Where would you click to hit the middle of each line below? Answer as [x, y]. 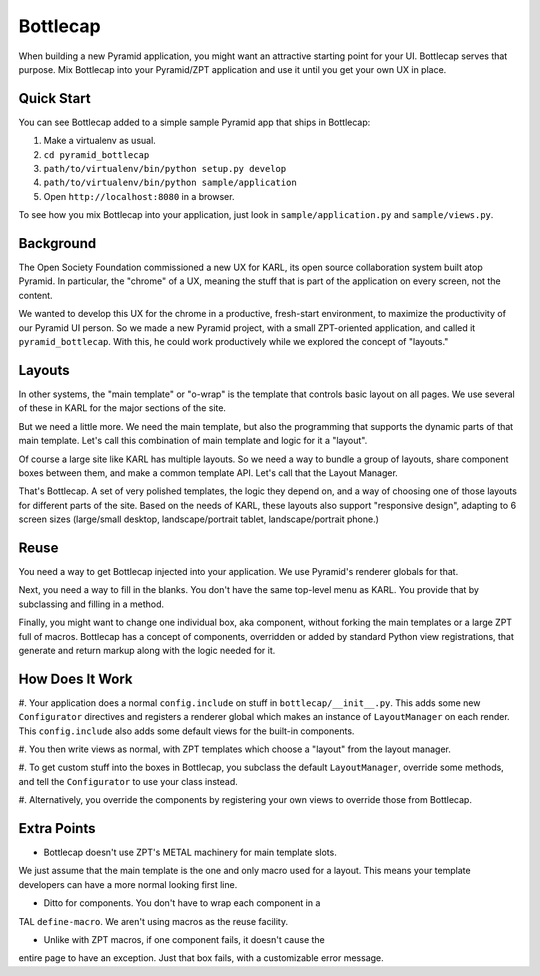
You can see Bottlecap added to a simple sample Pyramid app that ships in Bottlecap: [194, 122]
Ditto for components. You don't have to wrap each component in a [182, 903]
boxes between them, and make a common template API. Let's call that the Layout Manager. [208, 472]
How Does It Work [75, 678]
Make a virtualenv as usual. [100, 141]
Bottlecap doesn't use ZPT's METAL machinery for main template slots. [190, 852]
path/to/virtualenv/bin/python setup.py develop [165, 169]
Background [57, 243]
